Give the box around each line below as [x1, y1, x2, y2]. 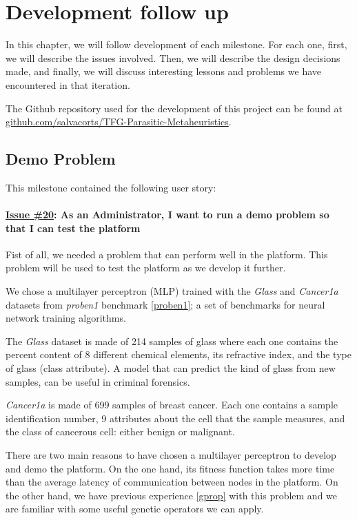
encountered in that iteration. [6, 77, 130, 92]
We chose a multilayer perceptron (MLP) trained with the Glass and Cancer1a [6, 284, 338, 298]
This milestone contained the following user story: [6, 180, 216, 194]
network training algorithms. [6, 311, 126, 325]
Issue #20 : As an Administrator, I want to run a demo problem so [6, 207, 329, 222]
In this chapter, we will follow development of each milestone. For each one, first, [6, 37, 347, 52]
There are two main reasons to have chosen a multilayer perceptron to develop [6, 448, 336, 461]
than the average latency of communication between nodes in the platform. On [6, 475, 338, 489]
